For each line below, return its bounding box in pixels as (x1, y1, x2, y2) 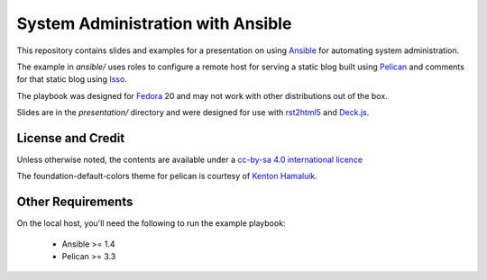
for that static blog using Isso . (16, 74, 128, 85)
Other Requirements (16, 194, 133, 210)
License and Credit (16, 131, 125, 146)
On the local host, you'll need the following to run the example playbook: (16, 218, 286, 229)
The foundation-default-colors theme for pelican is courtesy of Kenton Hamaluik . (16, 171, 317, 182)
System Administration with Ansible (16, 14, 292, 33)
